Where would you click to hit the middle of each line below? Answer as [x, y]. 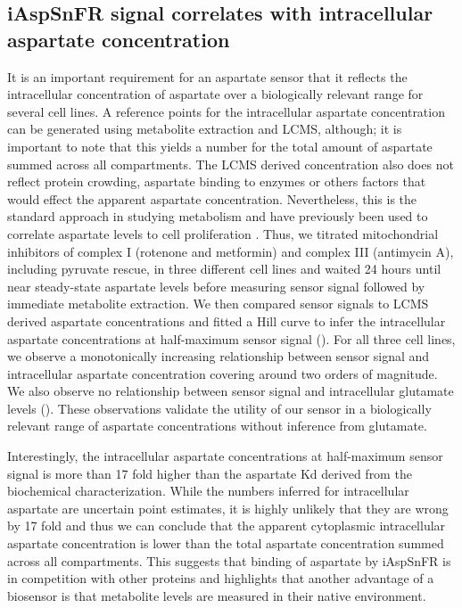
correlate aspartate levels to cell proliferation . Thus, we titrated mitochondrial [223, 233]
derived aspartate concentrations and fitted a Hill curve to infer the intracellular [227, 320]
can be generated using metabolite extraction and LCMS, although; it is [205, 129]
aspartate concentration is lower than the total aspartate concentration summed [226, 543]
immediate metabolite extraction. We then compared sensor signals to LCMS [218, 304]
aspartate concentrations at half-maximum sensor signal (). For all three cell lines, [231, 338]
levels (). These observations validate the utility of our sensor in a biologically [219, 408]
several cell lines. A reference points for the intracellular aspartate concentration [226, 111]
